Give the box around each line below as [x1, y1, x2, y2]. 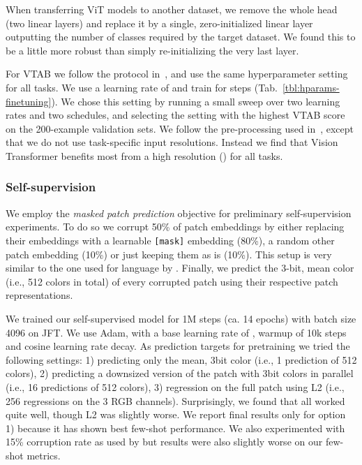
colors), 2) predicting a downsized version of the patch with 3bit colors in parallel [6, 366, 354, 381]
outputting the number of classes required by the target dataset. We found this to [6, 29, 356, 44]
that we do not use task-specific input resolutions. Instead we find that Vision [6, 135, 338, 149]
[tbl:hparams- [282, 80, 340, 94]
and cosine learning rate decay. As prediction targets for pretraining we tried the [6, 339, 350, 353]
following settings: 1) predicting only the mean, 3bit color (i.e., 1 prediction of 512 [6, 352, 357, 367]
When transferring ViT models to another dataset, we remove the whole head [6, 2, 338, 16]
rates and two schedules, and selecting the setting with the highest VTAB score [6, 108, 345, 122]
